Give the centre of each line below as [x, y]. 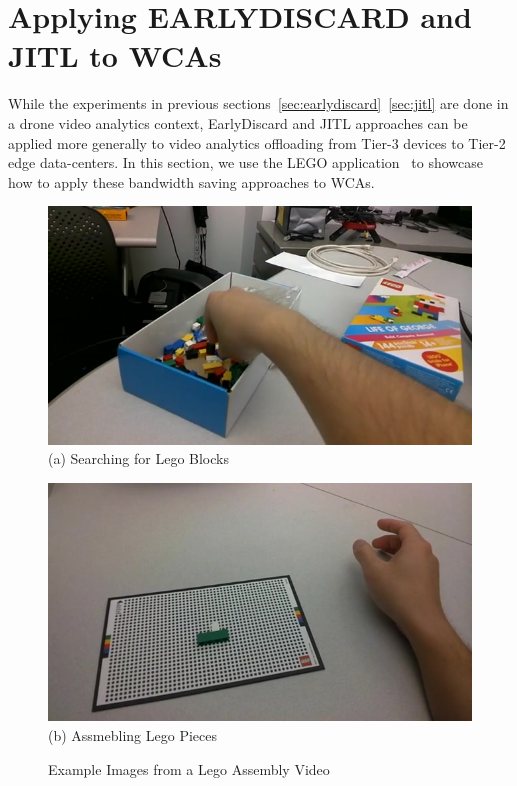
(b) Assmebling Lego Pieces [132, 735]
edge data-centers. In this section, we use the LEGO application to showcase [245, 162]
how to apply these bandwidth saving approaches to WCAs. [191, 181]
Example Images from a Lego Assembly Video [189, 768]
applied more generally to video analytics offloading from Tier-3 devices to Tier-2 [257, 142]
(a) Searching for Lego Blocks [138, 458]
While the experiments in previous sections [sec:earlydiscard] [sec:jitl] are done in [258, 103]
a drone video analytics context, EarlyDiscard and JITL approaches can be [238, 122]
